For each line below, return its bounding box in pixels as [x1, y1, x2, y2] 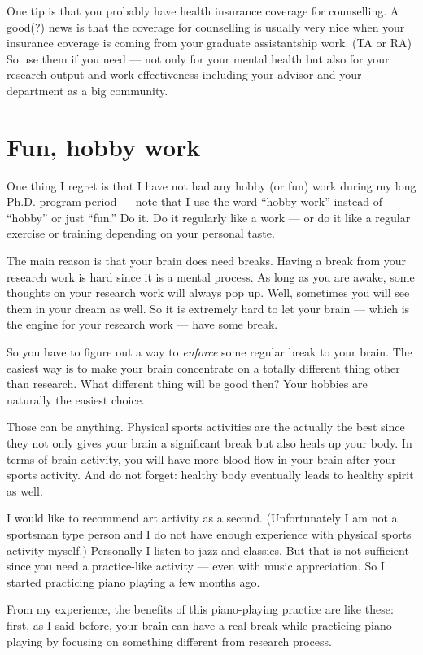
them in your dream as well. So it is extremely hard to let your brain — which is [7, 299, 410, 317]
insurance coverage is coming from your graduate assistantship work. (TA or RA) [7, 34, 412, 51]
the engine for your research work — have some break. [7, 316, 278, 333]
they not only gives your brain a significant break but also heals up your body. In [7, 434, 412, 451]
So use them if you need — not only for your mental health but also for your [7, 50, 390, 67]
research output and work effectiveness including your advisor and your [7, 66, 362, 83]
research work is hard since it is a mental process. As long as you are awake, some [7, 268, 415, 285]
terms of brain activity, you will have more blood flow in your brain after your [7, 450, 396, 467]
